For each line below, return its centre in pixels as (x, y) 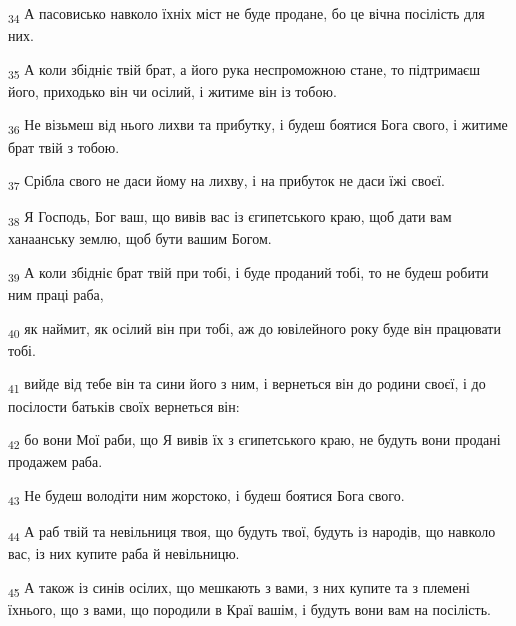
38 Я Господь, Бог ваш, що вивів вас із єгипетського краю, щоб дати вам (230, 218)
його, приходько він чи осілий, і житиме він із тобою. (172, 90)
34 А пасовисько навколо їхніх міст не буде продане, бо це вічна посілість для (246, 14)
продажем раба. (55, 461)
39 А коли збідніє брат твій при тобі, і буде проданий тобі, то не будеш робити (248, 273)
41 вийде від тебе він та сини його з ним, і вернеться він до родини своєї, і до (247, 385)
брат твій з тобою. (64, 146)
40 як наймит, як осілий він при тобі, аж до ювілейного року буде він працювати (254, 329)
